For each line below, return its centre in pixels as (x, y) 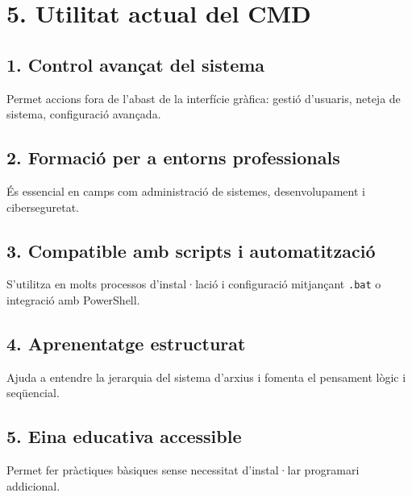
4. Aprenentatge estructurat (126, 343)
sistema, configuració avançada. (84, 114)
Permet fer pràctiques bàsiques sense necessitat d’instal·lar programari (183, 470)
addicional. (33, 485)
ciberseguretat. (43, 207)
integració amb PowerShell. (73, 300)
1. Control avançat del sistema (136, 64)
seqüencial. (33, 393)
